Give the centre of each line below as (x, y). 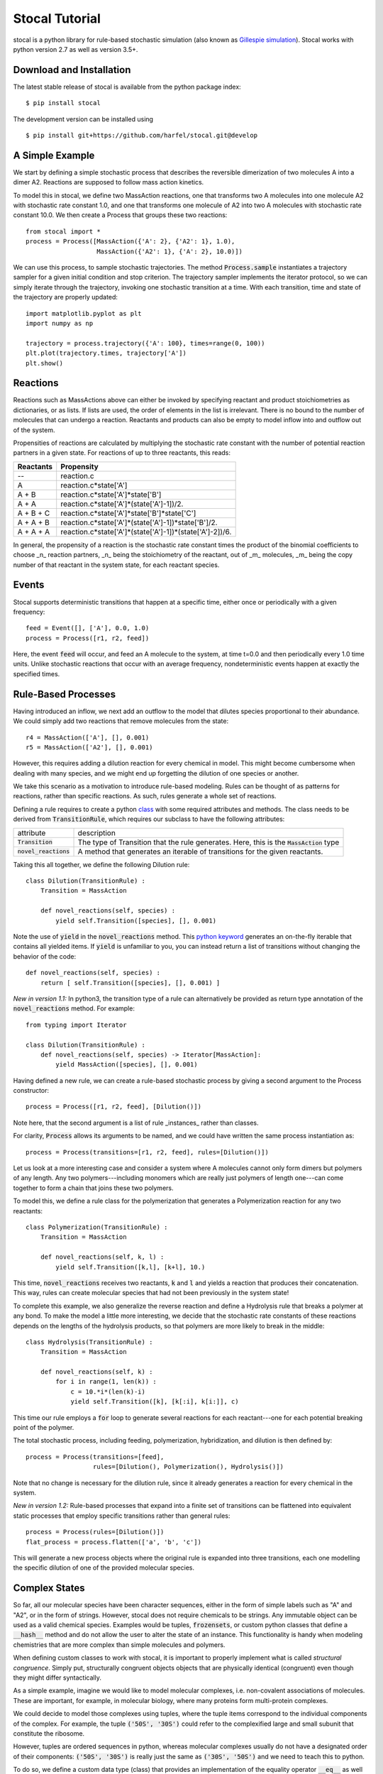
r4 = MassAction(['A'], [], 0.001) (88, 737)
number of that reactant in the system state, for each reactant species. (116, 565)
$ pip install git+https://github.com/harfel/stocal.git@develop (142, 136)
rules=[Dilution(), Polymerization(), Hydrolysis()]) (188, 1467)
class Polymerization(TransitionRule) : (97, 1227)
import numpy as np (60, 323)
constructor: (31, 1091)
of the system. (34, 430)
